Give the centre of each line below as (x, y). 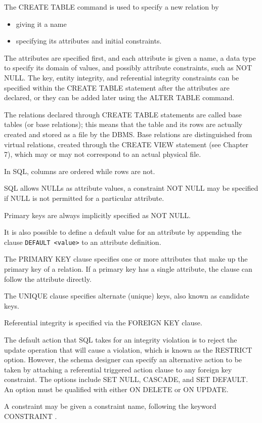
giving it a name (41, 24)
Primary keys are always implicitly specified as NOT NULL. (97, 215)
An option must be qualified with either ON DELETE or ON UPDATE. (116, 389)
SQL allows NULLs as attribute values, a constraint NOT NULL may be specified (131, 188)
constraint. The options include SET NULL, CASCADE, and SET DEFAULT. (126, 379)
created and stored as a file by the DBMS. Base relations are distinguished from (128, 134)
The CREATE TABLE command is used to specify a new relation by (112, 7)
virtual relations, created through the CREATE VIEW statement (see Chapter (126, 144)
